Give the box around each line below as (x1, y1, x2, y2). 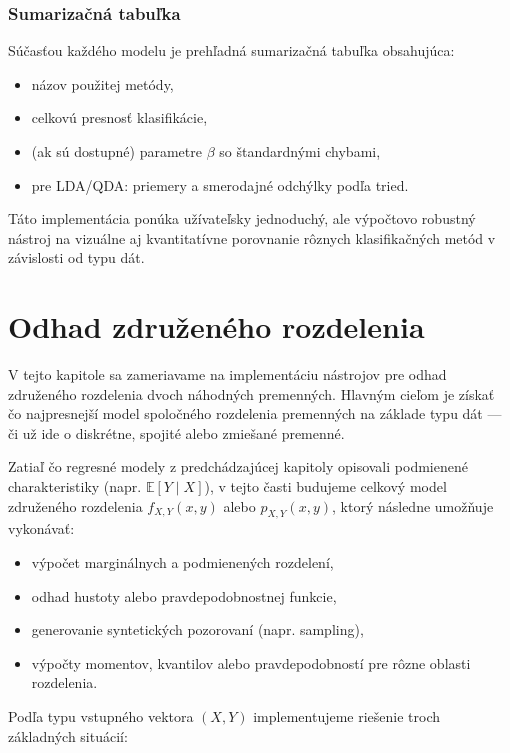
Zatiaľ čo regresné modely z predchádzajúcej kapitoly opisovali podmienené (8, 456, 468, 477)
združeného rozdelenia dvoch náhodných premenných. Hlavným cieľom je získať (8, 383, 495, 404)
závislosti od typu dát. (8, 247, 145, 268)
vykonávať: (8, 518, 75, 539)
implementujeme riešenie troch (253, 706, 441, 727)
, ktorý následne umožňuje (332, 495, 494, 516)
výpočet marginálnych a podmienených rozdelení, (31, 552, 334, 573)
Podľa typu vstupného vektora (8, 706, 194, 727)
